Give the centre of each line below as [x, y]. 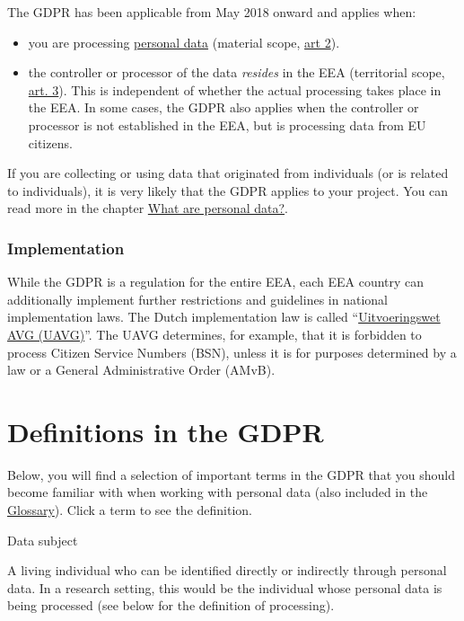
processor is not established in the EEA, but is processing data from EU [227, 124]
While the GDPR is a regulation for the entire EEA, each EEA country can [216, 282]
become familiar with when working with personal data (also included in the [218, 492]
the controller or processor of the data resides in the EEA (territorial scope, [236, 72]
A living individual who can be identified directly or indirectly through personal [227, 570]
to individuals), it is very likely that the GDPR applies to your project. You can [228, 190]
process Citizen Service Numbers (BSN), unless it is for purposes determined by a [232, 352]
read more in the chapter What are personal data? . [148, 208]
